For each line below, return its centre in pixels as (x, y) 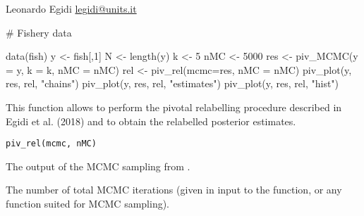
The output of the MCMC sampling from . (98, 166)
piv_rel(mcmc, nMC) (51, 144)
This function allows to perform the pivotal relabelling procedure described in (174, 107)
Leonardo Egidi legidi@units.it (71, 8)
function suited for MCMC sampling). (88, 203)
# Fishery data (39, 32)
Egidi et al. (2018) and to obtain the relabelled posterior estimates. (151, 121)
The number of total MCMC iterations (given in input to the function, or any (174, 190)
